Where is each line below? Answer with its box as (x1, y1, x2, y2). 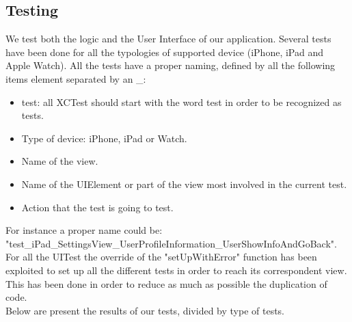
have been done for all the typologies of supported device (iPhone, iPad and (5, 44, 323, 59)
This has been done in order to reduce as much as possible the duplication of (5, 276, 327, 291)
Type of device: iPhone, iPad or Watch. (21, 131, 187, 145)
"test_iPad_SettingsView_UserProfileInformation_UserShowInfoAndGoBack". (5, 236, 337, 250)
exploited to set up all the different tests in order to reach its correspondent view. (5, 263, 347, 277)
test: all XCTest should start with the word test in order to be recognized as (21, 94, 342, 109)
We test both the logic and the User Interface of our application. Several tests (5, 31, 331, 46)
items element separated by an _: (5, 71, 146, 85)
